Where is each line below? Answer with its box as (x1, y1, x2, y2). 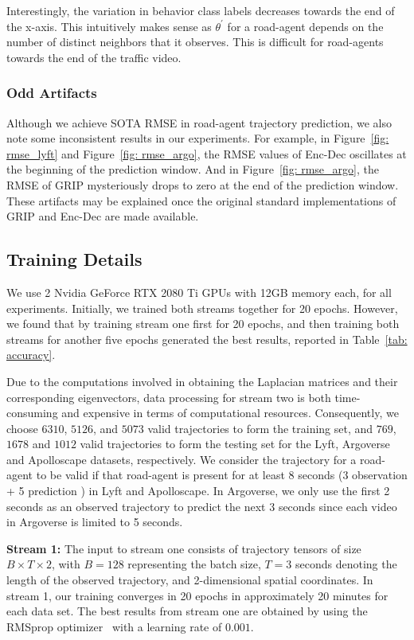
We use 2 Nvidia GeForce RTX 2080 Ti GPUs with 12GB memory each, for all (6, 283, 392, 300)
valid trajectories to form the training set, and (147, 420, 373, 436)
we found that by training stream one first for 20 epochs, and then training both (6, 315, 400, 332)
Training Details (6, 247, 143, 271)
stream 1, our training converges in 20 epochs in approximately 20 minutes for (6, 587, 389, 603)
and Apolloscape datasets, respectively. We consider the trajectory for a (6, 451, 357, 467)
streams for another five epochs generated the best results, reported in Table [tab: (6, 330, 408, 347)
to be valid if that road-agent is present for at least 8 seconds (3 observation (36, 466, 408, 483)
